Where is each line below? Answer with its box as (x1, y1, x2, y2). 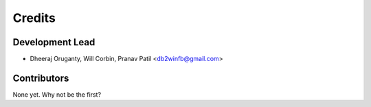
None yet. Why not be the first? (12, 90, 102, 99)
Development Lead (12, 36, 95, 48)
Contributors (12, 72, 69, 84)
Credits (12, 10, 56, 25)
